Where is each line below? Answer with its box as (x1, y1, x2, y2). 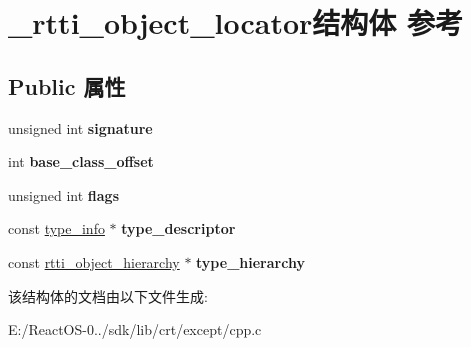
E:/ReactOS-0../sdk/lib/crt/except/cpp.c (8, 319, 262, 340)
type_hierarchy (196, 251, 305, 272)
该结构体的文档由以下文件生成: (8, 285, 208, 306)
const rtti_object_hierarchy (8, 251, 180, 272)
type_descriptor (121, 218, 236, 239)
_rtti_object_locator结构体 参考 (8, 2, 464, 43)
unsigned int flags (8, 184, 120, 205)
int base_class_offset (8, 151, 154, 172)
